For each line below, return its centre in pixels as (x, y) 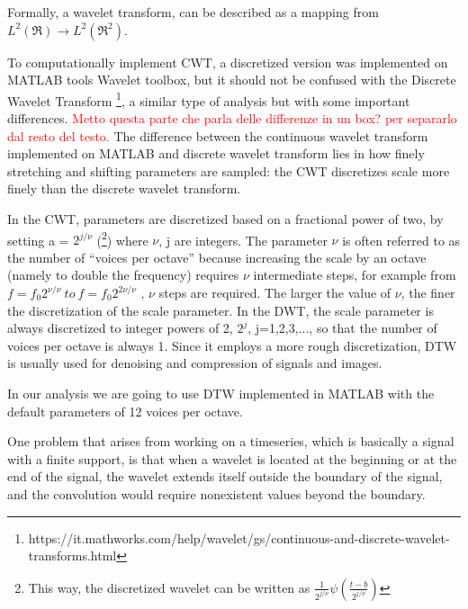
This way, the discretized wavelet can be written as (169, 587)
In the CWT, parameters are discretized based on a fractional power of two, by (225, 219)
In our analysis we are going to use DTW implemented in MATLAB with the (221, 393)
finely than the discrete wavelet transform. (124, 188)
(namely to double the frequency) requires (123, 275)
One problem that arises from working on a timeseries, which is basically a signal (231, 441)
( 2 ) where (122, 238)
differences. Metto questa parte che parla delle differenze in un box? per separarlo (232, 118)
